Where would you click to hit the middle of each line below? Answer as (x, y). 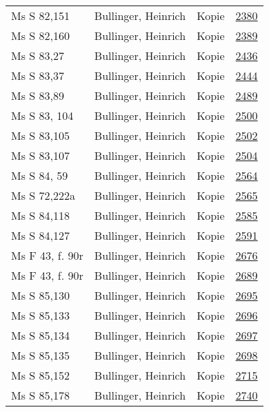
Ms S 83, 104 (42, 115)
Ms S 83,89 (38, 95)
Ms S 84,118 (40, 215)
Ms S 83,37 (38, 75)
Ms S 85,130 (40, 295)
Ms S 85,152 (40, 375)
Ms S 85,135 (40, 355)
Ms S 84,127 (40, 235)
